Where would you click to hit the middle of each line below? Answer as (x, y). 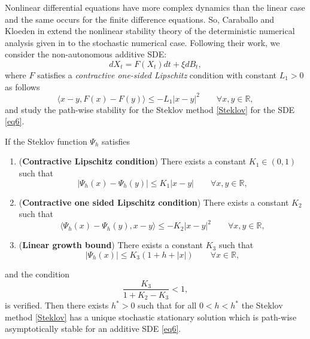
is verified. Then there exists (57, 305)
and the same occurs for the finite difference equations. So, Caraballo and (139, 19)
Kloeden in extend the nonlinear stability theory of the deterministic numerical (150, 31)
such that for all (167, 305)
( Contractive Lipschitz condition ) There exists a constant (133, 161)
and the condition (37, 274)
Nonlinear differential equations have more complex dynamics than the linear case (155, 7)
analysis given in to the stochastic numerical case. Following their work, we (142, 42)
